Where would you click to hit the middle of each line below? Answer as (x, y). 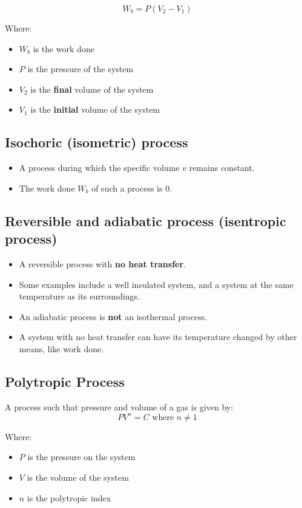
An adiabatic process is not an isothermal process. (113, 316)
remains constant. (222, 168)
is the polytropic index (69, 497)
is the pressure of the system (80, 69)
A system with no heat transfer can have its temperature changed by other (158, 337)
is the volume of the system (78, 477)
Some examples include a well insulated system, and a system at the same (156, 284)
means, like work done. (61, 348)
